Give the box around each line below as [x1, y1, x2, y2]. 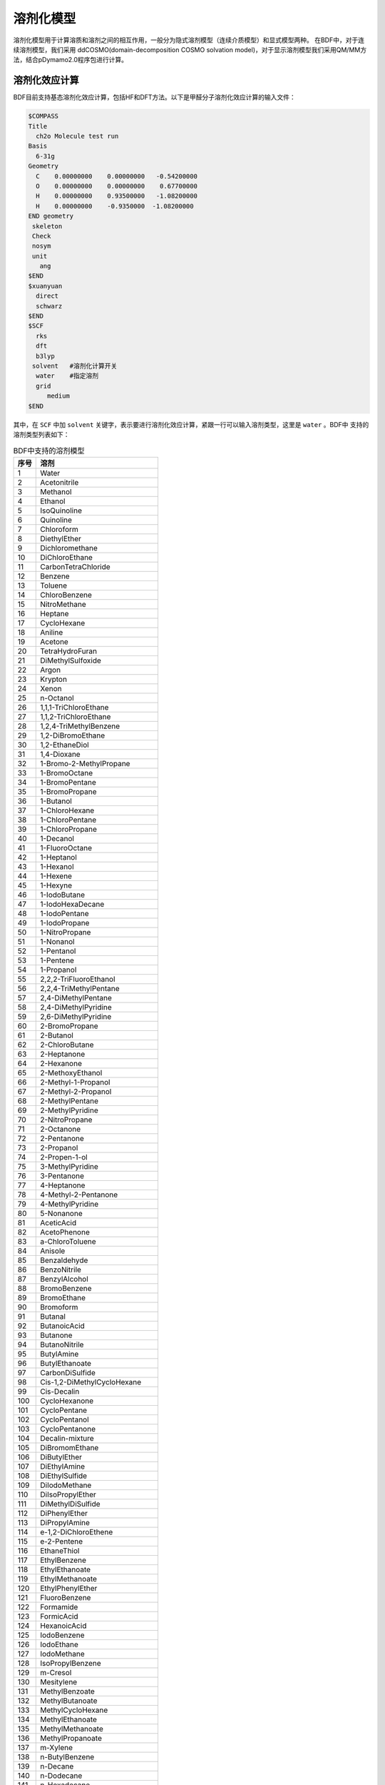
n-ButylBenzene [40, 1751, 95, 1761]
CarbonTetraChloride [40, 561, 111, 571]
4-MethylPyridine [40, 1199, 99, 1209]
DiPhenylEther [40, 1508, 88, 1518]
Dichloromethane [40, 543, 98, 553]
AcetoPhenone [40, 1227, 91, 1237]
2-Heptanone [40, 1049, 86, 1059]
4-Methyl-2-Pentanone [40, 1190, 118, 1200]
